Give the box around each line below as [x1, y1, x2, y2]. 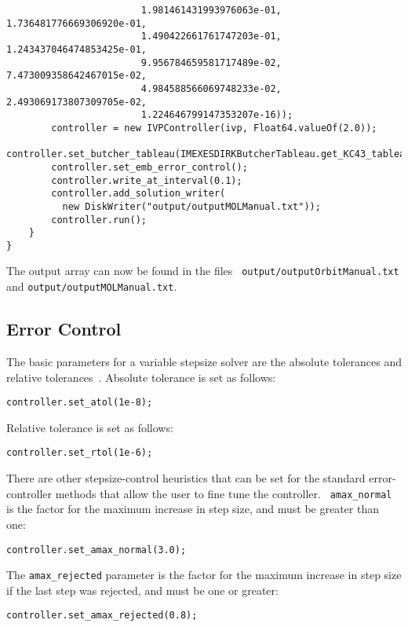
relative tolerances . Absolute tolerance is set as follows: [6, 368, 276, 385]
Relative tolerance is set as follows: [6, 419, 173, 435]
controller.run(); [51, 214, 147, 225]
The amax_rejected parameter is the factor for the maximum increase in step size [6, 566, 402, 583]
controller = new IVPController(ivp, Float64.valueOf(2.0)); [51, 122, 377, 134]
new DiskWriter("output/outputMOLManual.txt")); [62, 200, 321, 212]
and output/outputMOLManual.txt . [6, 278, 177, 295]
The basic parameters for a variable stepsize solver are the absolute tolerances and [6, 353, 402, 369]
